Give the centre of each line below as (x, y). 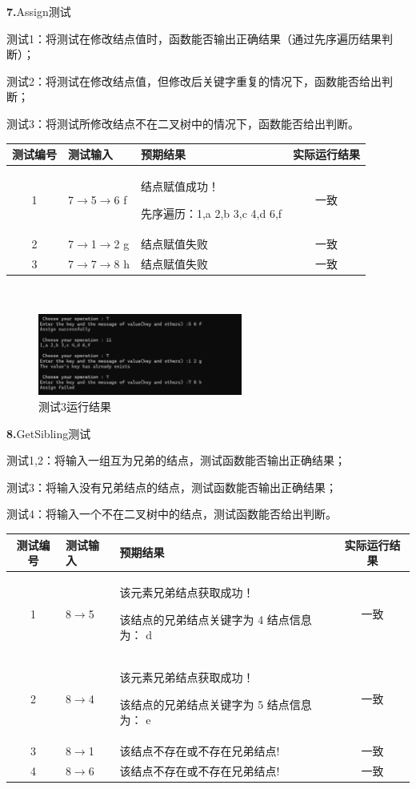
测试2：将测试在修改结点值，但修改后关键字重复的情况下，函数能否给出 (194, 81)
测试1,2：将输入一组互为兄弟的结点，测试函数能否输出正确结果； (176, 460)
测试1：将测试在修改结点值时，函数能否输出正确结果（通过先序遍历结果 (194, 38)
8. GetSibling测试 (49, 433)
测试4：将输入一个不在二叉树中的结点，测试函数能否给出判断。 (172, 514)
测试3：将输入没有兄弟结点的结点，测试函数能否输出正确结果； (172, 487)
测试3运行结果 (75, 407)
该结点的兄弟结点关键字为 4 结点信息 (216, 619)
